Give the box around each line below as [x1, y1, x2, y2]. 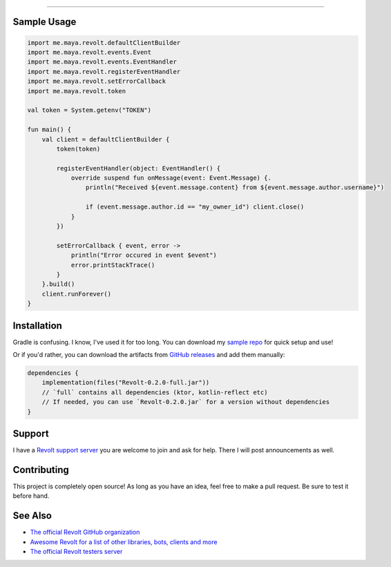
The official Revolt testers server [30, 548, 123, 556]
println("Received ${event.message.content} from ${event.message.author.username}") [85, 184, 385, 191]
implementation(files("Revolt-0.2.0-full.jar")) [41, 378, 210, 387]
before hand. [12, 492, 50, 500]
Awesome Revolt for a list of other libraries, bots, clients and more [30, 537, 218, 546]
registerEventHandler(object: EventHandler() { [56, 164, 221, 172]
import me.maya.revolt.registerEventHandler [27, 68, 181, 75]
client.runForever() [41, 290, 112, 298]
